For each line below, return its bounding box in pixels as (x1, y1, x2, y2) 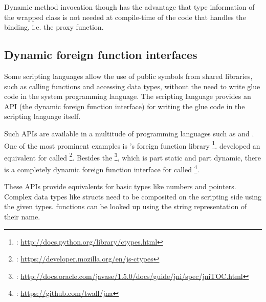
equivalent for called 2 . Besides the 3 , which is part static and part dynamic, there (4, 150, 261, 163)
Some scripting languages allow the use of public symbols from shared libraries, (4, 70, 253, 81)
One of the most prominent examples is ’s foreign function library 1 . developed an (4, 138, 260, 151)
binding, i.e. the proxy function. (4, 22, 104, 32)
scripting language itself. (4, 111, 81, 122)
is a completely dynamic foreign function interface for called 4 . (4, 163, 199, 174)
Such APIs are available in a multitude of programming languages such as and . (4, 128, 254, 138)
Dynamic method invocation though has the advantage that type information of (4, 2, 255, 12)
